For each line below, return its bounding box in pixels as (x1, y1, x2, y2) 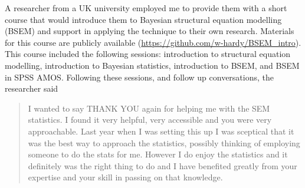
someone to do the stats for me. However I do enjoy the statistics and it (28, 148, 288, 160)
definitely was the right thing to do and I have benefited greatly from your (28, 159, 297, 172)
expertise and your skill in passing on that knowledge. (28, 171, 223, 183)
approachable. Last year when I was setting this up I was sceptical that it (28, 125, 294, 137)
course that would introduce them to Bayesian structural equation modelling (5, 13, 282, 25)
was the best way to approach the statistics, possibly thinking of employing (28, 136, 300, 149)
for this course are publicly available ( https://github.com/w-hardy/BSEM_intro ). (5, 36, 301, 48)
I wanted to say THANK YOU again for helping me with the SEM (28, 102, 270, 114)
